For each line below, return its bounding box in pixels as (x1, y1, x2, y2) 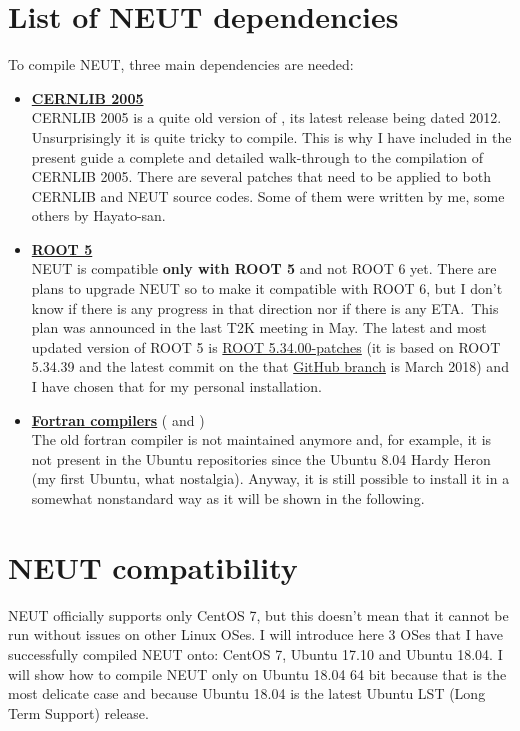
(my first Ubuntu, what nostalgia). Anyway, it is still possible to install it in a (31, 468, 510, 489)
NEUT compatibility (8, 546, 298, 587)
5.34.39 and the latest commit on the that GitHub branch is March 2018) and (31, 356, 509, 377)
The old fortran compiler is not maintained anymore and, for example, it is (31, 429, 492, 450)
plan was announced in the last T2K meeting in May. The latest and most (31, 317, 487, 338)
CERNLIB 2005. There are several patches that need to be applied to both (31, 166, 491, 187)
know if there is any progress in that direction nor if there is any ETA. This (31, 297, 499, 318)
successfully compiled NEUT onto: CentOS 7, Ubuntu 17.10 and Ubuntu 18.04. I (8, 643, 503, 664)
